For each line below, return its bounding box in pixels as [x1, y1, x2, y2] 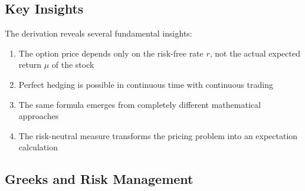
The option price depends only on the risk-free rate [18, 47, 204, 59]
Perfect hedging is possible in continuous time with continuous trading [18, 78, 273, 90]
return [18, 58, 42, 71]
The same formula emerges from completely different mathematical [18, 98, 261, 110]
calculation [18, 141, 58, 153]
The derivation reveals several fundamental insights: [5, 27, 192, 39]
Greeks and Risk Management [5, 170, 194, 188]
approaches [18, 110, 59, 122]
